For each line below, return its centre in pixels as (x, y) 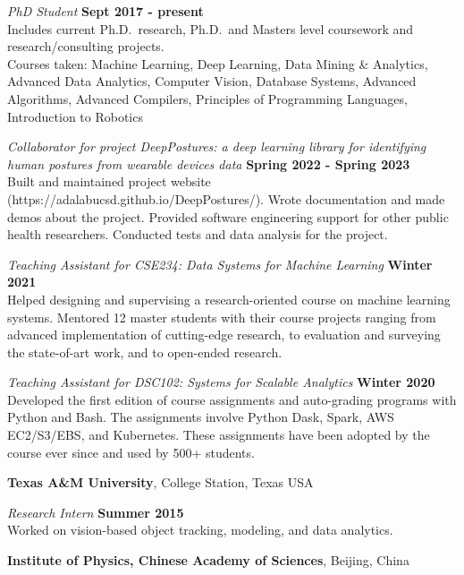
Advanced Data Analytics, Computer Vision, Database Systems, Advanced (212, 81)
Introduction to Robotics (75, 116)
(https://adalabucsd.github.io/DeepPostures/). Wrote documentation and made (226, 198)
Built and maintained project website (109, 181)
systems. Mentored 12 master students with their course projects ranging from (222, 317)
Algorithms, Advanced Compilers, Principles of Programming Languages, (207, 98)
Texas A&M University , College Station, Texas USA (160, 482)
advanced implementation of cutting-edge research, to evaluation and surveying (224, 335)
